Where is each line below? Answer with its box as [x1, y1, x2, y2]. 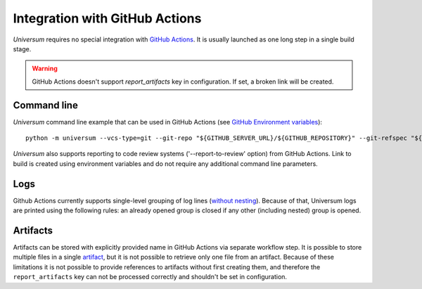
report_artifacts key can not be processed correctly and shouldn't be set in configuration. [13, 273, 288, 281]
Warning [32, 64, 58, 73]
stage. [13, 44, 32, 53]
